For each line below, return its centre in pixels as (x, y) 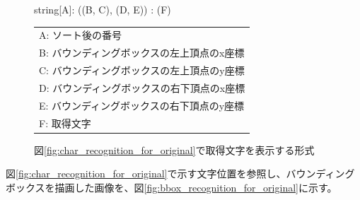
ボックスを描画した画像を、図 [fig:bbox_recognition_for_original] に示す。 (172, 187)
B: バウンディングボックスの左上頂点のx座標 (142, 53)
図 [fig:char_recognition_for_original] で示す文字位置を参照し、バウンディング (180, 173)
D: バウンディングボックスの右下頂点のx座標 (142, 87)
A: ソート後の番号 (81, 35)
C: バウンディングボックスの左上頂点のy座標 (142, 70)
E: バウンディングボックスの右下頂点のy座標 (142, 105)
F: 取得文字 (65, 123)
